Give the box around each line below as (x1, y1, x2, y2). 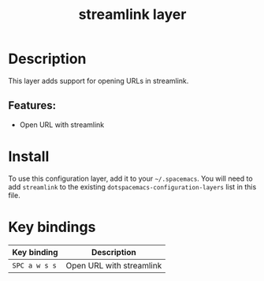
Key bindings (8, 218, 96, 236)
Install (8, 148, 50, 165)
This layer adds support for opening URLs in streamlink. (8, 76, 189, 85)
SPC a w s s (12, 260, 58, 270)
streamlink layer (78, 6, 187, 24)
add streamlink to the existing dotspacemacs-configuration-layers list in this (8, 182, 257, 191)
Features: (8, 99, 57, 112)
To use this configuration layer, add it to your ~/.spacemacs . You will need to (8, 174, 254, 183)
